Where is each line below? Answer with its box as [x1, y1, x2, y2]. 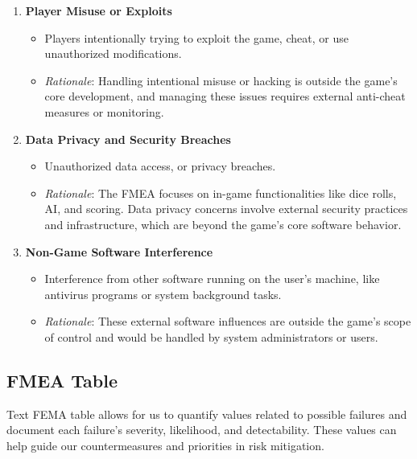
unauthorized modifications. [44, 45, 182, 62]
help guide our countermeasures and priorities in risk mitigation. [6, 436, 324, 453]
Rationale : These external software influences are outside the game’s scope [44, 313, 411, 330]
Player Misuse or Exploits [25, 2, 172, 18]
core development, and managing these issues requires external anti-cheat [44, 88, 406, 105]
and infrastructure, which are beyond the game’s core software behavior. [44, 215, 402, 232]
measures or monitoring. [44, 103, 164, 120]
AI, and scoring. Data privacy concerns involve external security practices [44, 200, 408, 217]
